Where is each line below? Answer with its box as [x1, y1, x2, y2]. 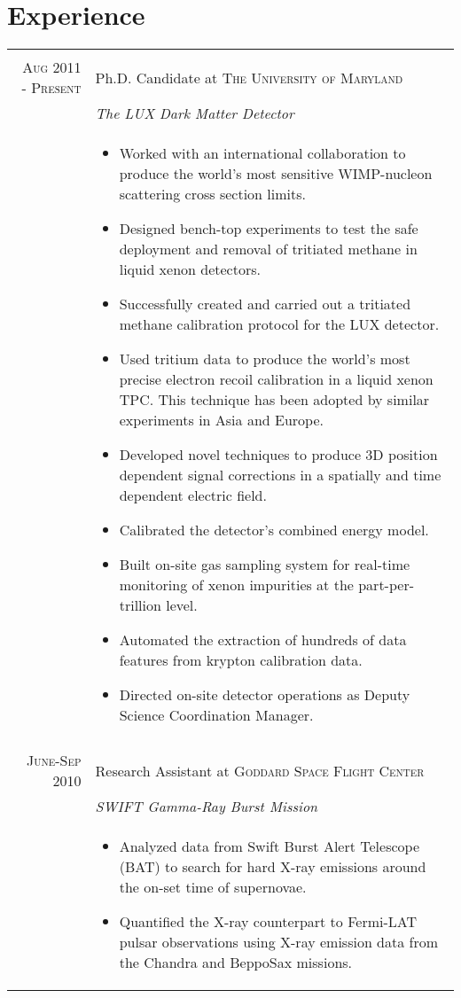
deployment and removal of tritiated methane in [119, 238, 418, 260]
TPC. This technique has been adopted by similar [119, 389, 430, 410]
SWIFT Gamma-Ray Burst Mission [95, 796, 318, 817]
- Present [21, 77, 82, 98]
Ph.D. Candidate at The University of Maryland [95, 66, 403, 88]
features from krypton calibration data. [119, 650, 363, 671]
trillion [119, 595, 161, 616]
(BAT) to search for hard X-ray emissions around [119, 856, 426, 877]
